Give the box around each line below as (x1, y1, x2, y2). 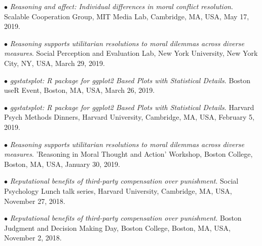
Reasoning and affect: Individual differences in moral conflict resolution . (10, 1, 233, 11)
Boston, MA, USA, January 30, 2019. (4, 158, 120, 169)
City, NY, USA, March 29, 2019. (4, 57, 105, 68)
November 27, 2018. (4, 195, 65, 206)
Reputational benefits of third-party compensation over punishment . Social (10, 175, 239, 186)
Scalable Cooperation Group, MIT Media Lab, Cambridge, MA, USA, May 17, (4, 11, 249, 21)
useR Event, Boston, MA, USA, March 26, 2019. (4, 85, 155, 95)
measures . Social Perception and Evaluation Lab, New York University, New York (4, 48, 258, 58)
